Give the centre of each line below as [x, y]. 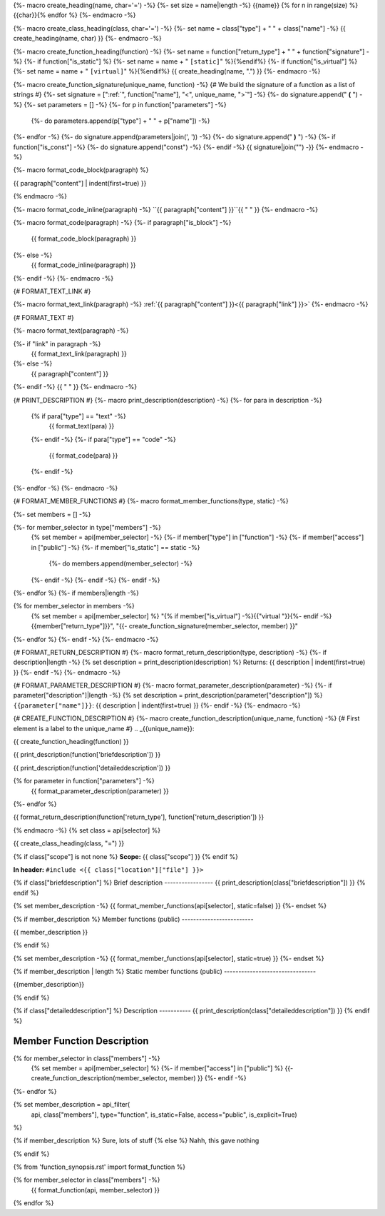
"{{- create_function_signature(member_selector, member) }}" [207, 626]
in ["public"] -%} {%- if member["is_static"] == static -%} [115, 547]
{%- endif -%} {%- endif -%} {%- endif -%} [96, 580]
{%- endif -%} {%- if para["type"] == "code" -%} [103, 439]
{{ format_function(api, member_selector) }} [96, 1190]
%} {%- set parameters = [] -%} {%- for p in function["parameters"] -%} [120, 104]
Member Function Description [81, 1041]
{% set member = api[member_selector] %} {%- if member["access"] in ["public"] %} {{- [162, 1068]
